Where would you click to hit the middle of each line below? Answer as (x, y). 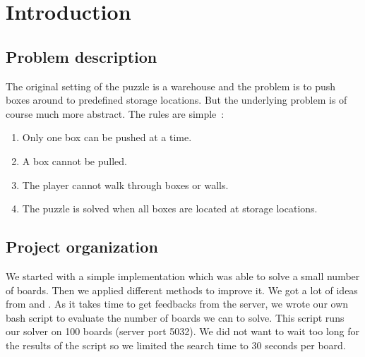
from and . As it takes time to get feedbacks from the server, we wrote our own (177, 304)
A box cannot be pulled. (74, 161)
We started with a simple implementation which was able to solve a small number (183, 276)
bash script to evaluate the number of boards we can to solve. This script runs (175, 317)
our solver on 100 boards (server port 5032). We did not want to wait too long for (183, 331)
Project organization (82, 247)
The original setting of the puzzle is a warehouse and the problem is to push (171, 86)
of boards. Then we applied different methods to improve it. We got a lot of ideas (182, 290)
